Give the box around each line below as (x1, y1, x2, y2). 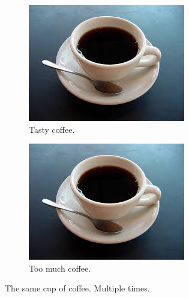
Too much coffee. (29, 261, 91, 274)
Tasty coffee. (29, 123, 75, 135)
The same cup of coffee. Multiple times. (5, 282, 150, 294)
